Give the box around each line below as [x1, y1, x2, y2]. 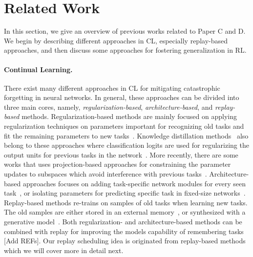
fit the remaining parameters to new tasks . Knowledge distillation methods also [4, 130, 249, 140]
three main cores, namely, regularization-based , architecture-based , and [4, 101, 213, 112]
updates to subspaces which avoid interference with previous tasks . [4, 169, 207, 179]
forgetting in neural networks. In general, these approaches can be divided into [4, 92, 239, 102]
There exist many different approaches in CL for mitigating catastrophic [4, 82, 220, 93]
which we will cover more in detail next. [4, 245, 124, 255]
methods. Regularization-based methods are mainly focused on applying [21, 111, 237, 121]
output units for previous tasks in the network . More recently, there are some [4, 149, 238, 159]
